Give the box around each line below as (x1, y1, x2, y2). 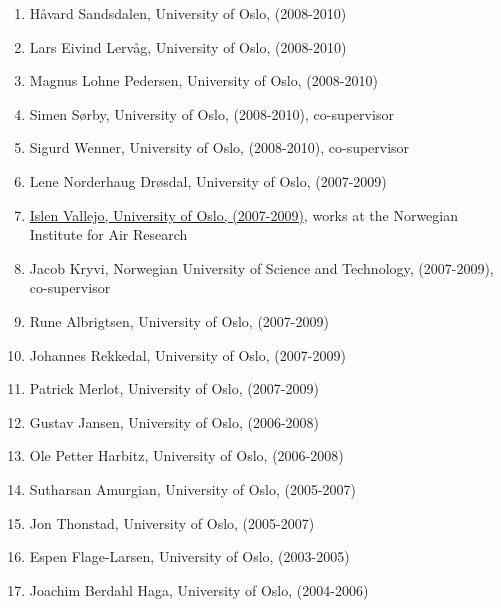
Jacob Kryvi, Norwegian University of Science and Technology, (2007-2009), (29, 257, 494, 278)
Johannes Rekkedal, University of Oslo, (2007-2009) (29, 344, 346, 365)
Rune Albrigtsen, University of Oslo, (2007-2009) (29, 310, 329, 331)
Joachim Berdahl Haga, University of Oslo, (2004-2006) (29, 579, 369, 600)
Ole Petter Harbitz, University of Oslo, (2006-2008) (29, 445, 344, 466)
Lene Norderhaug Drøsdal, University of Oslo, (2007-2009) (29, 170, 387, 191)
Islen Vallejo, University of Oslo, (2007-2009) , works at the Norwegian (29, 204, 458, 225)
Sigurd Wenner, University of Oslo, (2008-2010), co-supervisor (29, 137, 410, 158)
